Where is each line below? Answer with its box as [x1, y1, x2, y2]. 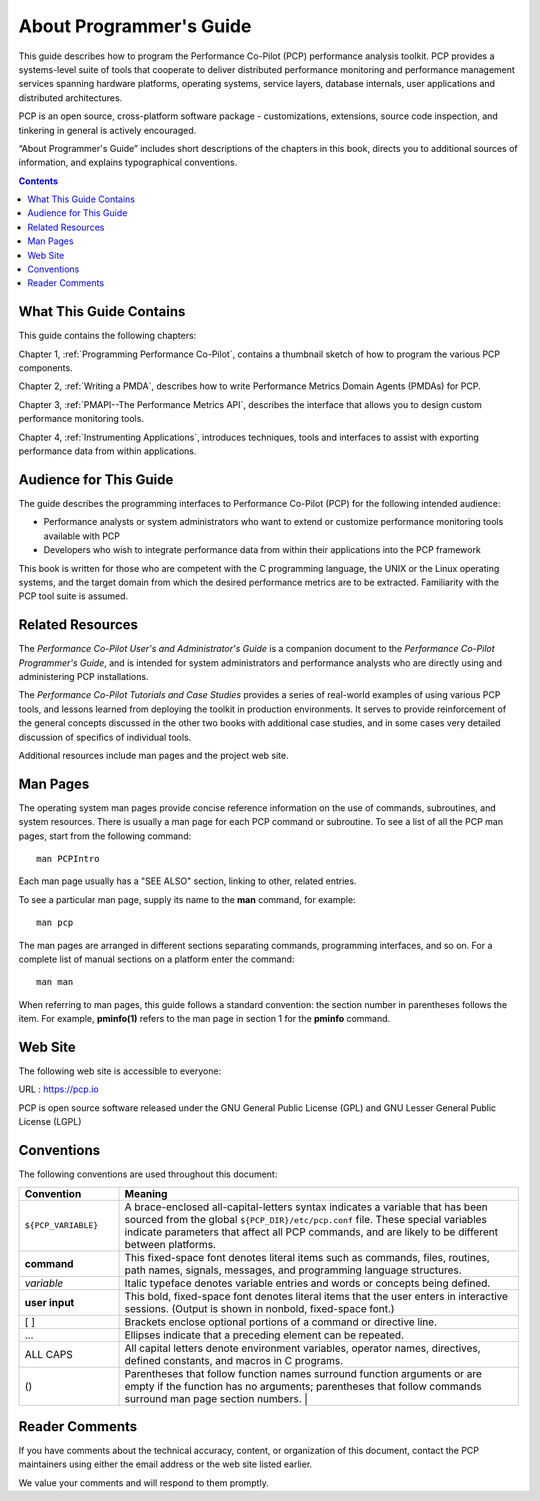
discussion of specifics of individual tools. [18, 731, 192, 743]
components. [18, 362, 74, 374]
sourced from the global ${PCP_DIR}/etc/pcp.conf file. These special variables [124, 1212, 487, 1226]
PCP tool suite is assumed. [18, 590, 129, 602]
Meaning [124, 1186, 168, 1200]
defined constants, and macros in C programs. [124, 1353, 344, 1367]
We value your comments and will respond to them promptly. [18, 1476, 269, 1489]
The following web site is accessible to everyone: [18, 1065, 222, 1077]
